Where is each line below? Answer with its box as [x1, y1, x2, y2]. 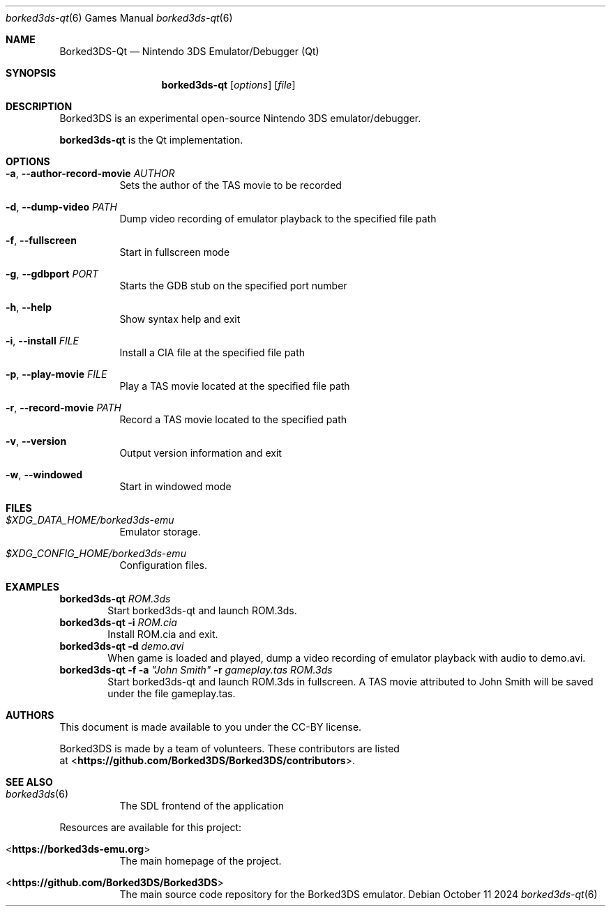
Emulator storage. [119, 526, 201, 538]
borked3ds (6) [6, 788, 68, 800]
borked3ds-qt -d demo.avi [59, 640, 184, 652]
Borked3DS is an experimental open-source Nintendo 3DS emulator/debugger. [59, 112, 421, 124]
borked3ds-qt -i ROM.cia [59, 616, 177, 628]
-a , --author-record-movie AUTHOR [6, 167, 175, 179]
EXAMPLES [6, 581, 59, 593]
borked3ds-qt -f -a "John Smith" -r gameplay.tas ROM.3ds [59, 664, 333, 676]
